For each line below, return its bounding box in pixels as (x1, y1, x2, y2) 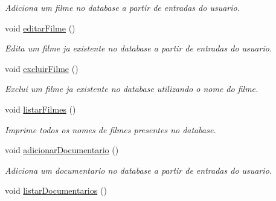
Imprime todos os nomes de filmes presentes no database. (5, 123, 216, 136)
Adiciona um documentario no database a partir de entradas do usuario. (5, 163, 272, 176)
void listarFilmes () (5, 102, 76, 115)
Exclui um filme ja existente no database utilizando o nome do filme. (5, 82, 258, 95)
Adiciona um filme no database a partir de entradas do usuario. (5, 1, 240, 13)
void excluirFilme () (5, 62, 79, 74)
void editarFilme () (5, 21, 75, 34)
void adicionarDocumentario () (5, 143, 119, 156)
